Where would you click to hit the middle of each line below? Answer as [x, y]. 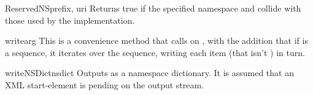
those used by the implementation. [70, 20]
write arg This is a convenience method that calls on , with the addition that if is [156, 40]
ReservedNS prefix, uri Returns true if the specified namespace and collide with [153, 8]
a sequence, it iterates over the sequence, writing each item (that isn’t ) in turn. [155, 52]
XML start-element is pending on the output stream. [105, 84]
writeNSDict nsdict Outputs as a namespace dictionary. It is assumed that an [149, 73]
